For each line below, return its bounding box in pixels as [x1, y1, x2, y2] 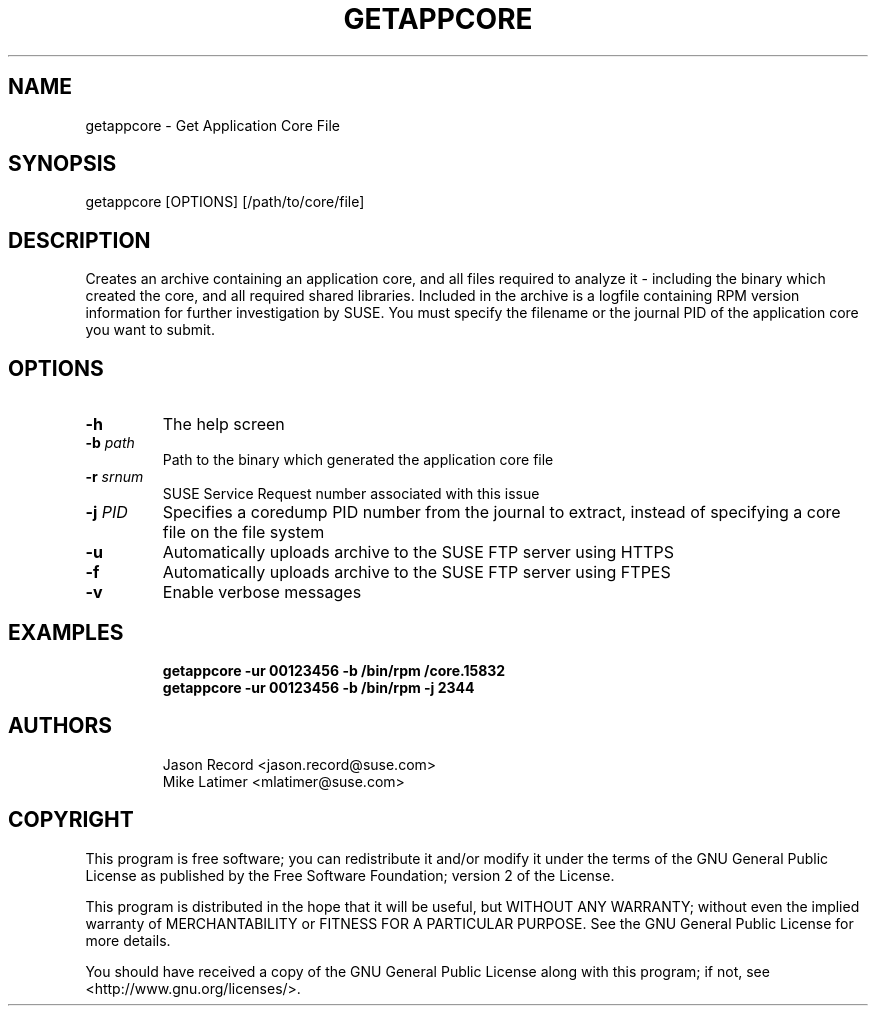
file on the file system [162, 522, 325, 543]
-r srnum [85, 468, 144, 486]
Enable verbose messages [162, 582, 362, 603]
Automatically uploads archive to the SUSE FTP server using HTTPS [162, 542, 674, 563]
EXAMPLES [8, 619, 124, 645]
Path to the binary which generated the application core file [162, 451, 554, 469]
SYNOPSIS [8, 151, 117, 177]
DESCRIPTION [8, 227, 151, 253]
